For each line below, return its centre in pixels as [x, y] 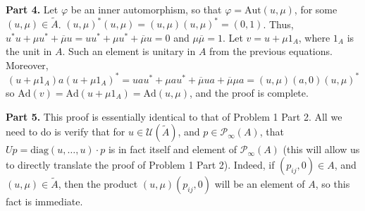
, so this [333, 183]
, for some [316, 9]
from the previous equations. [271, 51]
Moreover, [27, 65]
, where [314, 37]
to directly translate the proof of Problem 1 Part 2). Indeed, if [140, 164]
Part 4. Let [32, 9]
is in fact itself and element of [173, 149]
